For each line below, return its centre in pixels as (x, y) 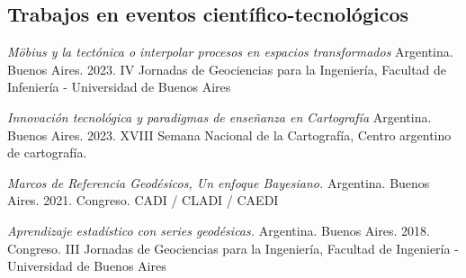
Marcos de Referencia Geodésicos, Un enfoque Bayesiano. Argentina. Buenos (219, 182)
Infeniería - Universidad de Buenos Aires (119, 87)
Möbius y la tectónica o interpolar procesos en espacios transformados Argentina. (230, 52)
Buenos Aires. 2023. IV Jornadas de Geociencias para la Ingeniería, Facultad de (227, 69)
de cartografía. (47, 152)
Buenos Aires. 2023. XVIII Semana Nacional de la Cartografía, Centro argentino (229, 135)
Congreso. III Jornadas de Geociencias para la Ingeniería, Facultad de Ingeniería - (233, 248)
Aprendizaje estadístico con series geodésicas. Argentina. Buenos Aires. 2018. (219, 230)
